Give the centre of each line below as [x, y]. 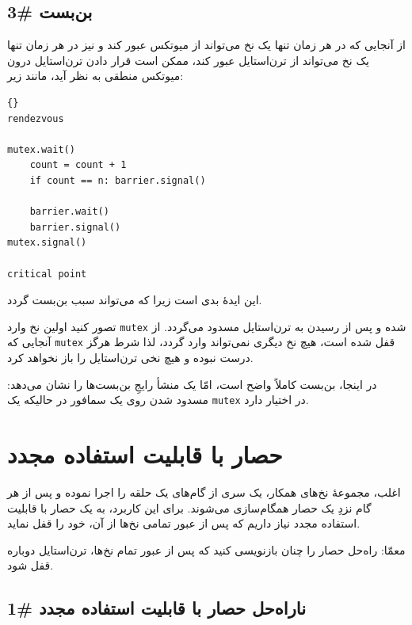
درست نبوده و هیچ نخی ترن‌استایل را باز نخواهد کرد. [130, 358]
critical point [47, 274]
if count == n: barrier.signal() [118, 180]
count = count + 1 [78, 165]
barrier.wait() [69, 212]
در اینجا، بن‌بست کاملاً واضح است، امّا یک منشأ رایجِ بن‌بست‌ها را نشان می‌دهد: [192, 384]
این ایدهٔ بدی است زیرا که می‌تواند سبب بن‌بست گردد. [135, 300]
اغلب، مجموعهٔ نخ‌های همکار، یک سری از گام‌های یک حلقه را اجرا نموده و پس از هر [204, 492]
